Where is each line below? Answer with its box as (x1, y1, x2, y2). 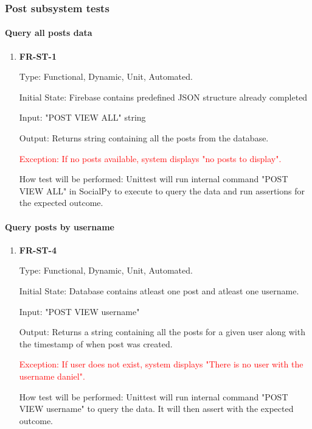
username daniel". (19, 369, 85, 382)
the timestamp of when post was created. (19, 337, 173, 350)
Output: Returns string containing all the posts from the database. (19, 132, 269, 144)
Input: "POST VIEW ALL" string (19, 111, 146, 124)
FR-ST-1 (19, 49, 57, 62)
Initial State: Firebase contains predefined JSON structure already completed (19, 90, 308, 103)
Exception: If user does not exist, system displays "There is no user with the (19, 358, 303, 370)
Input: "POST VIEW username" (19, 305, 140, 317)
